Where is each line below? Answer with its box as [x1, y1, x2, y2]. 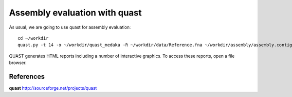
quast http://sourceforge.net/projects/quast [9, 85, 97, 91]
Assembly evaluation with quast [9, 7, 142, 18]
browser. [9, 60, 27, 65]
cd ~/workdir [18, 35, 49, 41]
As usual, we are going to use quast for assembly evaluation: [9, 24, 131, 30]
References [9, 72, 45, 81]
